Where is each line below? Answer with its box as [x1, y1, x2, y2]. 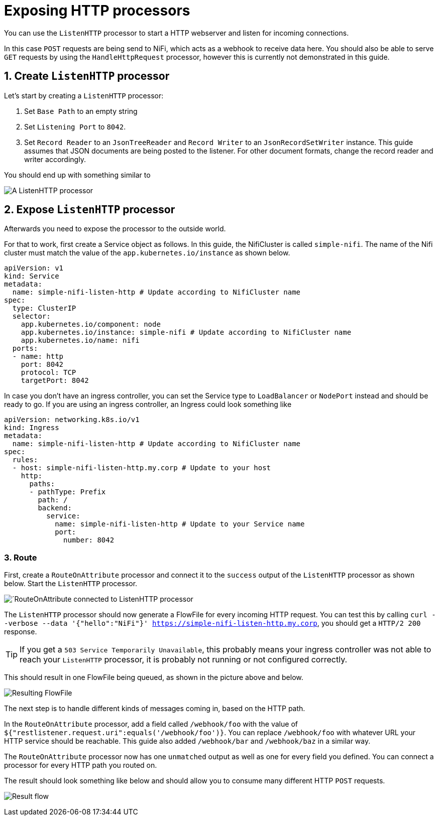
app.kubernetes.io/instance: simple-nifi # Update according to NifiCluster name [21, 328, 352, 337]
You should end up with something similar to [4, 170, 151, 179]
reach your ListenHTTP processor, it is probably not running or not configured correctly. [20, 654, 348, 665]
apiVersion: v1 [4, 264, 64, 272]
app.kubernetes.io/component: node [21, 320, 161, 329]
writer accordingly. [24, 155, 86, 164]
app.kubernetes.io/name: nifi [21, 336, 140, 345]
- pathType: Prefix [29, 488, 106, 496]
